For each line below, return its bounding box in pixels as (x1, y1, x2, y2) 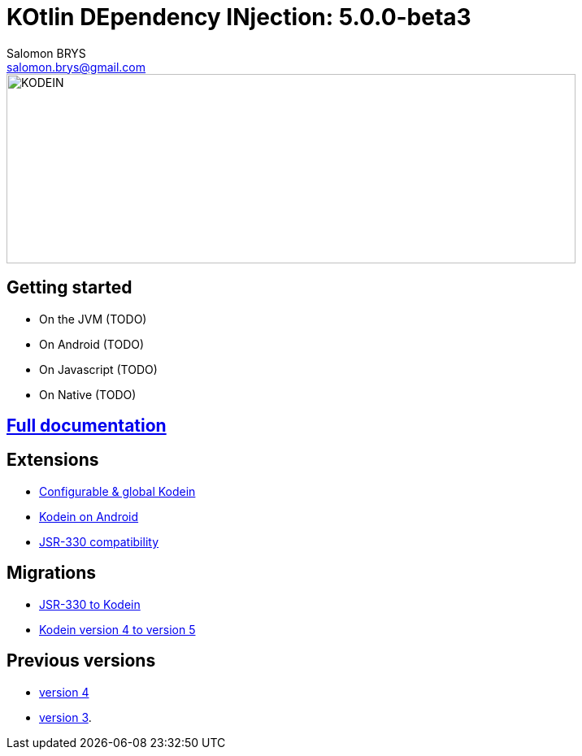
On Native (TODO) (39, 387, 137, 402)
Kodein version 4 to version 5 (39, 622, 196, 637)
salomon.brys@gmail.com (7, 59, 146, 74)
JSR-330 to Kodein (39, 597, 141, 611)
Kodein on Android (39, 509, 139, 524)
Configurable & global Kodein (39, 484, 196, 498)
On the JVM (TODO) (39, 311, 147, 326)
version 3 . (39, 710, 92, 724)
